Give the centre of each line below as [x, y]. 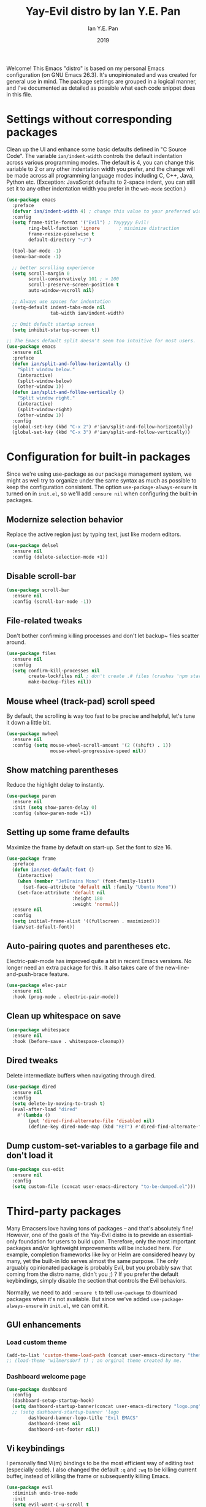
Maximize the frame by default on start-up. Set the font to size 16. [89, 847]
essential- [181, 1235]
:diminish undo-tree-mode [45, 1493]
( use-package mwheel [33, 734]
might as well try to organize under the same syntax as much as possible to [101, 481]
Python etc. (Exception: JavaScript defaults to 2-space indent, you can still [101, 182]
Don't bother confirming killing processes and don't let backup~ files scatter [103, 635]
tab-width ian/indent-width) [87, 313]
